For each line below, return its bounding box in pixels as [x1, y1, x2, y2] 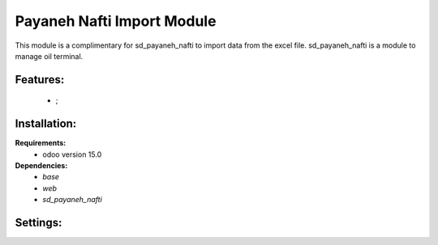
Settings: [15, 216, 62, 230]
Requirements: [15, 138, 67, 148]
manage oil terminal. [15, 51, 84, 61]
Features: [15, 73, 65, 87]
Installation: [15, 117, 77, 131]
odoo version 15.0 [42, 150, 102, 159]
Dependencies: [15, 161, 68, 171]
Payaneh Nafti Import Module [15, 12, 217, 30]
